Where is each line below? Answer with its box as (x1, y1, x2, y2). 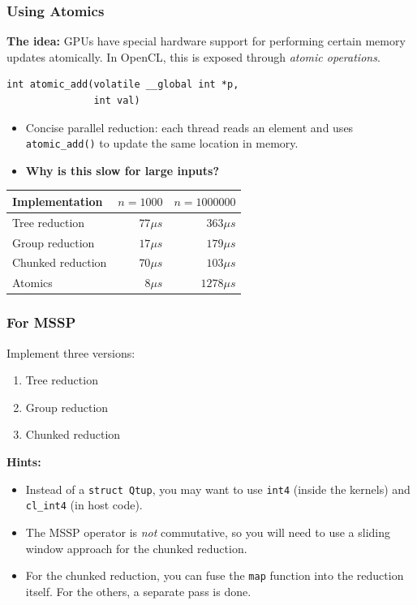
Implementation (12, 192, 103, 209)
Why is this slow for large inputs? (25, 161, 219, 178)
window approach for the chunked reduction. (25, 539, 247, 556)
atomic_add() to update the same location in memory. (25, 135, 299, 152)
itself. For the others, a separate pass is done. (25, 582, 251, 599)
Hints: (6, 453, 41, 470)
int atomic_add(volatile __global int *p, (6, 79, 239, 91)
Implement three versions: (6, 344, 135, 361)
